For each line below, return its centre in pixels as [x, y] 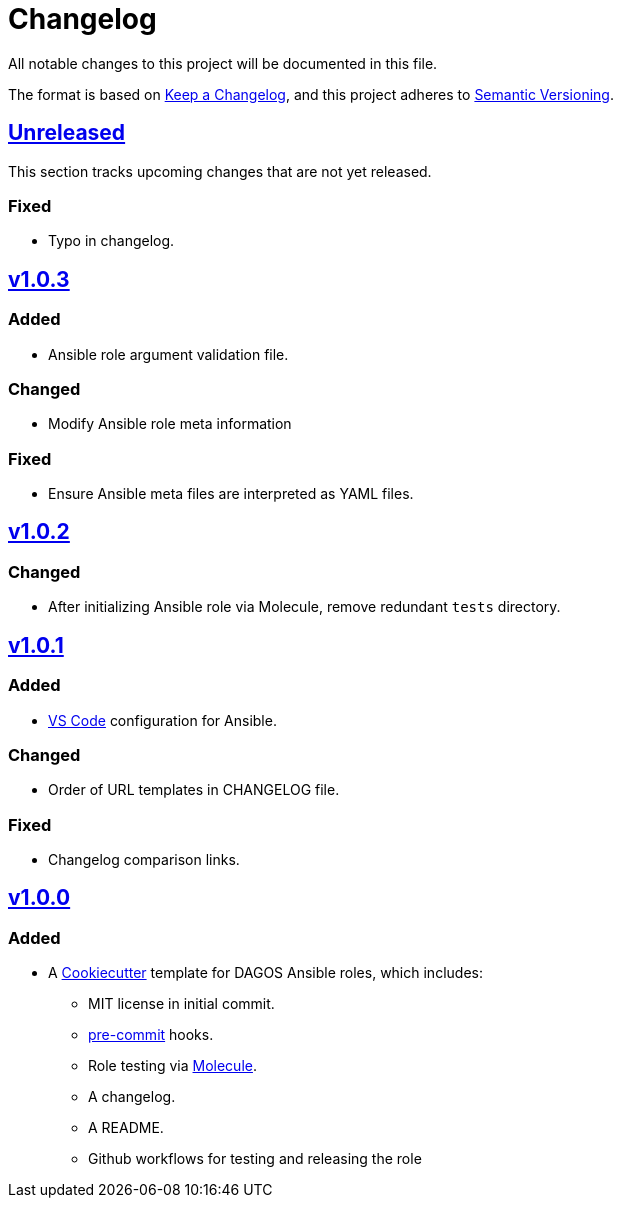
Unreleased [67, 133]
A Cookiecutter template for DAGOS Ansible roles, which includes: [265, 973]
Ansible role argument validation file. [168, 354]
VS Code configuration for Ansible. [162, 720]
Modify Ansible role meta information [170, 424]
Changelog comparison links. [144, 859]
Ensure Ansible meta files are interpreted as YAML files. [231, 494]
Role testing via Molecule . [172, 1066]
